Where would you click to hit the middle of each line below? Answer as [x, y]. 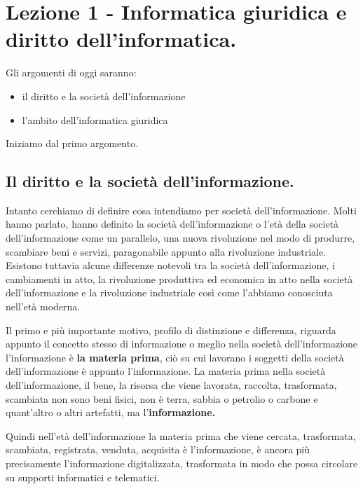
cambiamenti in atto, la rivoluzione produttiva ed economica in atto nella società [179, 278]
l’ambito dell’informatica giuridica [95, 119]
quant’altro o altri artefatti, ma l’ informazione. [111, 412]
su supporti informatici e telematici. [83, 477]
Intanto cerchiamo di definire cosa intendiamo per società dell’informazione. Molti [181, 210]
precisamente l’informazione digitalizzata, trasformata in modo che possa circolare [182, 463]
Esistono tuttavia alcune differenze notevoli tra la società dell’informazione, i [170, 265]
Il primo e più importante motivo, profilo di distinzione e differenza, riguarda [171, 330]
